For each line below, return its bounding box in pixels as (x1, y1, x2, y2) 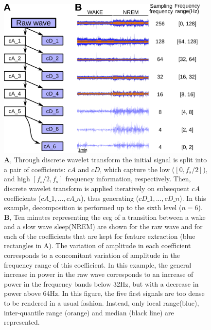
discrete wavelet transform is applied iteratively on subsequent (4, 183, 190, 193)
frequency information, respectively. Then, (65, 174, 191, 184)
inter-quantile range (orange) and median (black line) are (4, 307, 174, 317)
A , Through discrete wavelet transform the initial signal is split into (4, 155, 207, 165)
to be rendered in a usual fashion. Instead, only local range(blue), (4, 298, 199, 308)
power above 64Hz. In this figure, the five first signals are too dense (4, 288, 205, 298)
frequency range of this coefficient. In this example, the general (4, 259, 192, 270)
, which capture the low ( (100, 164, 175, 174)
